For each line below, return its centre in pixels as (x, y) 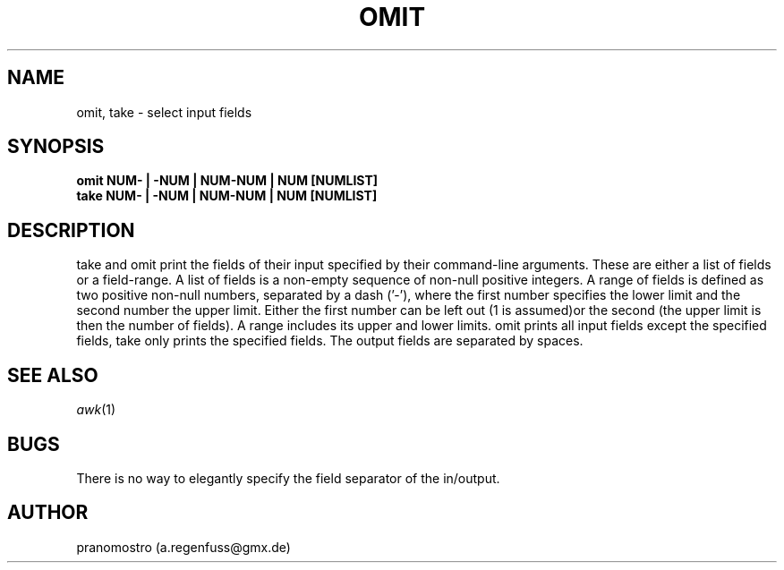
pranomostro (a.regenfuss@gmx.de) (183, 547)
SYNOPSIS (56, 147)
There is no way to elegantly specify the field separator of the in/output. (288, 478)
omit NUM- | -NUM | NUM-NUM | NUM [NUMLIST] (227, 181)
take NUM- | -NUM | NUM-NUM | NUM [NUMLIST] (227, 196)
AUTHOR (48, 513)
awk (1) (96, 410)
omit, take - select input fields (164, 112)
